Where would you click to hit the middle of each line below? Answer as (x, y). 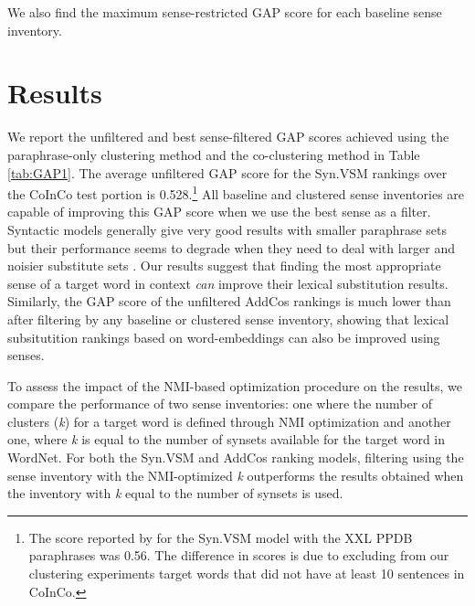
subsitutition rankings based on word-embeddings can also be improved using (224, 337)
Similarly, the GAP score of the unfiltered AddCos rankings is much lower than (229, 301)
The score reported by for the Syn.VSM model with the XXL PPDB (221, 537)
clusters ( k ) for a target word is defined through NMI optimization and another (229, 421)
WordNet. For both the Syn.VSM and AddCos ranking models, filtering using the (236, 457)
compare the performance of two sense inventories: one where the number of (220, 404)
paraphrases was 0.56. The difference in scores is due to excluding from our (239, 555)
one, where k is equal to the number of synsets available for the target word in (227, 439)
